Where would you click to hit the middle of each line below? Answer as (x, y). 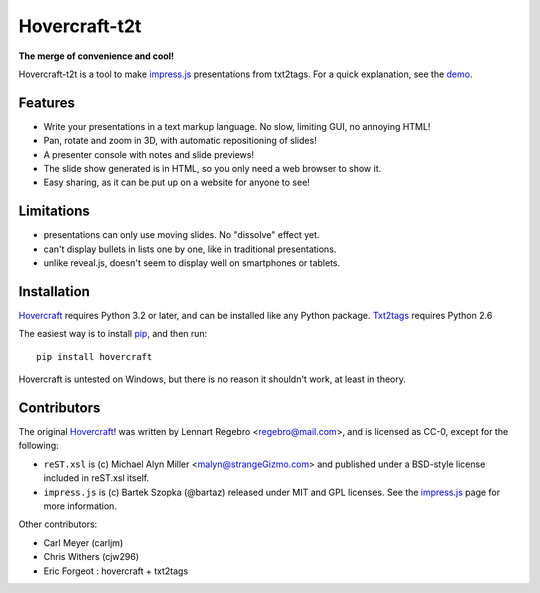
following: (38, 446)
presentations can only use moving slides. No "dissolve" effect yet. (181, 235)
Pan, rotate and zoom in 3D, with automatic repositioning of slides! (180, 141)
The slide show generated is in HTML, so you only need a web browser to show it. (212, 169)
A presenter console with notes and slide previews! (149, 154)
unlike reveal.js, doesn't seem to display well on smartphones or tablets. (192, 263)
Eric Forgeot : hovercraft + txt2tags (116, 571)
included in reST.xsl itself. (96, 478)
